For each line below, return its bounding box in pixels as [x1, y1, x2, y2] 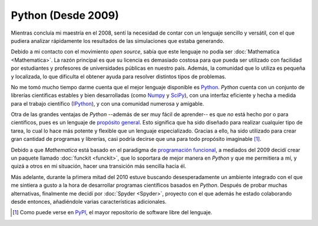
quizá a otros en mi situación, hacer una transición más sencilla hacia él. [11, 163, 187, 170]
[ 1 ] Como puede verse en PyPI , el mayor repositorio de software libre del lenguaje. [12, 209, 213, 216]
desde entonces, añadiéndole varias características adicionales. [11, 198, 167, 205]
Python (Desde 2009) [11, 9, 119, 22]
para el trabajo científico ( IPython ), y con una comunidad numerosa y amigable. [11, 100, 204, 107]
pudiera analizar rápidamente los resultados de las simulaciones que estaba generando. [11, 37, 225, 44]
